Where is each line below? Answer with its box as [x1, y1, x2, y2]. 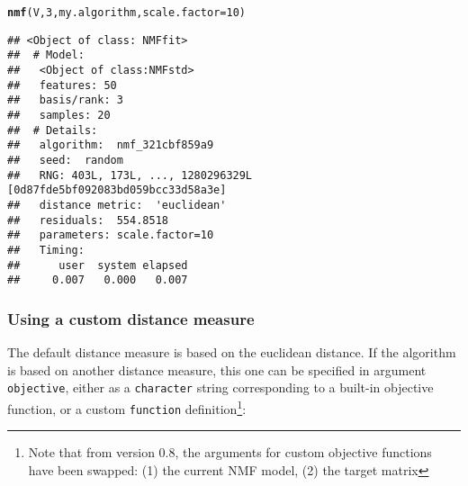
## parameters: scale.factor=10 [7, 229, 214, 242]
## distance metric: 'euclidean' [7, 198, 227, 211]
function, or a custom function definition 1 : [7, 396, 247, 418]
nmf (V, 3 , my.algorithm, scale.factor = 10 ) [7, 6, 246, 19]
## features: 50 [7, 78, 117, 92]
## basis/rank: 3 [7, 94, 123, 107]
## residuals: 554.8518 [7, 213, 168, 227]
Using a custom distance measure [7, 307, 255, 329]
